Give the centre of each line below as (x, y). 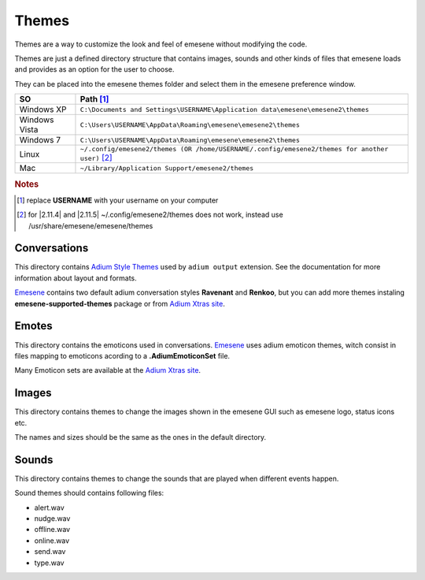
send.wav (50, 552)
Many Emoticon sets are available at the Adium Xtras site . (107, 370)
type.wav (49, 563)
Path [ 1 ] (94, 99)
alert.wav (49, 507)
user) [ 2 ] (96, 158)
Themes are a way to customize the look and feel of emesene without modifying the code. (161, 44)
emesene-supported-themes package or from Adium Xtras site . (120, 303)
